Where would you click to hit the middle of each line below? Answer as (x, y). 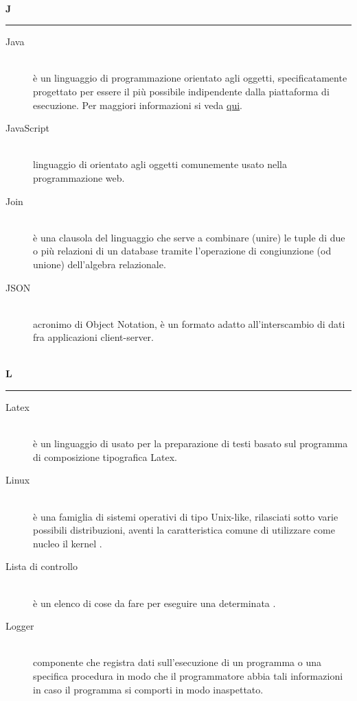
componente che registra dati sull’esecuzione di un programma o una (177, 662)
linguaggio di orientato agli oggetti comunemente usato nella (160, 164)
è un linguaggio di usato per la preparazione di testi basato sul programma (191, 443)
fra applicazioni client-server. (93, 337)
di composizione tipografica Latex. (105, 456)
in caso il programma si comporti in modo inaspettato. (148, 689)
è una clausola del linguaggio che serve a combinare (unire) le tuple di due (189, 237)
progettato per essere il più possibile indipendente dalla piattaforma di (181, 91)
